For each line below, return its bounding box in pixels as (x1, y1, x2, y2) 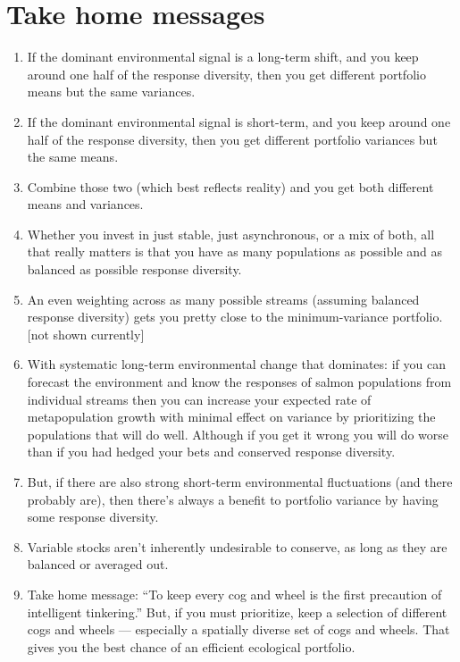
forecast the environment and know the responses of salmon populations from (27, 373, 452, 391)
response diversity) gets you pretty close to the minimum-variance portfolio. (27, 307, 443, 326)
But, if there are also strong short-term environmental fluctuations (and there (27, 473, 453, 490)
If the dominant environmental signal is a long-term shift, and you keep (27, 47, 419, 66)
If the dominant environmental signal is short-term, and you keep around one (27, 112, 451, 130)
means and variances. (27, 195, 144, 214)
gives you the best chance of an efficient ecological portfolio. (27, 637, 355, 656)
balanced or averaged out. (27, 555, 169, 574)
